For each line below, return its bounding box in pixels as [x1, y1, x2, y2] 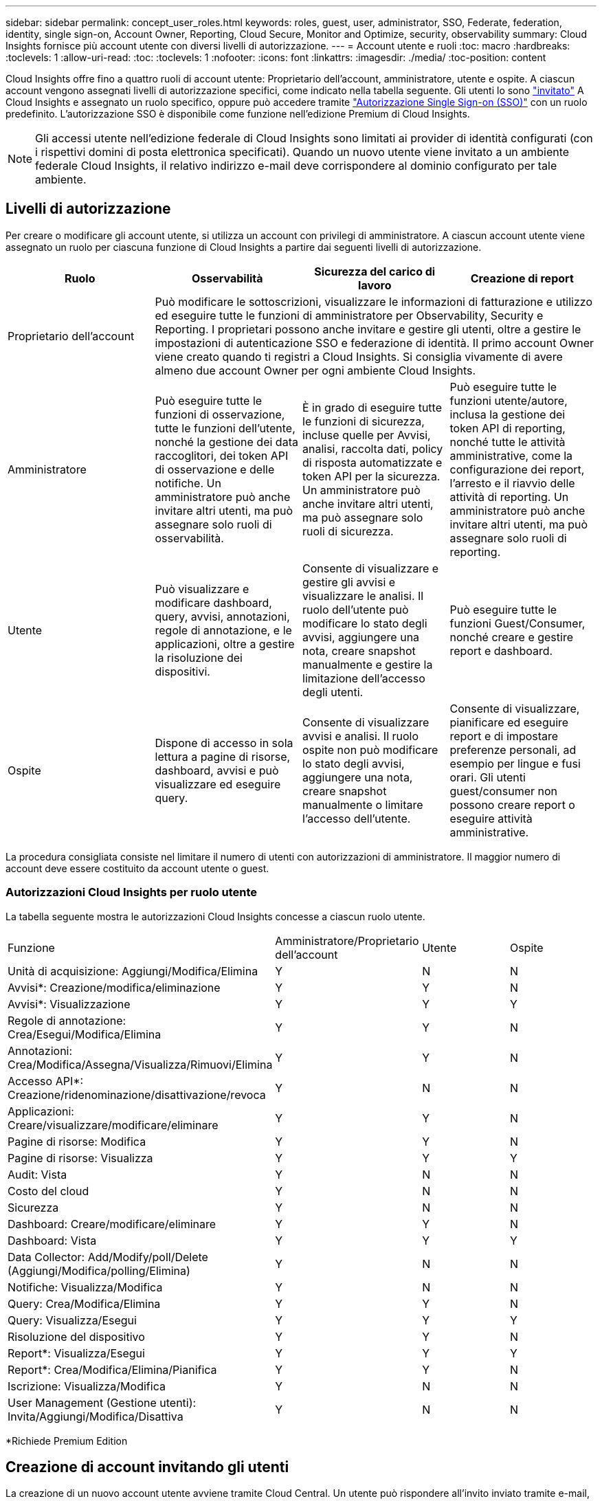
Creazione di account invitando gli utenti [5, 1458, 289, 1476]
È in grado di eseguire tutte [302, 400, 442, 414]
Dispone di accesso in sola [155, 735, 293, 750]
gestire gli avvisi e [302, 575, 396, 589]
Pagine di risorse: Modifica [8, 1134, 146, 1148]
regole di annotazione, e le [155, 623, 292, 637]
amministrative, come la [449, 448, 573, 463]
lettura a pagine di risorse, [155, 749, 291, 764]
